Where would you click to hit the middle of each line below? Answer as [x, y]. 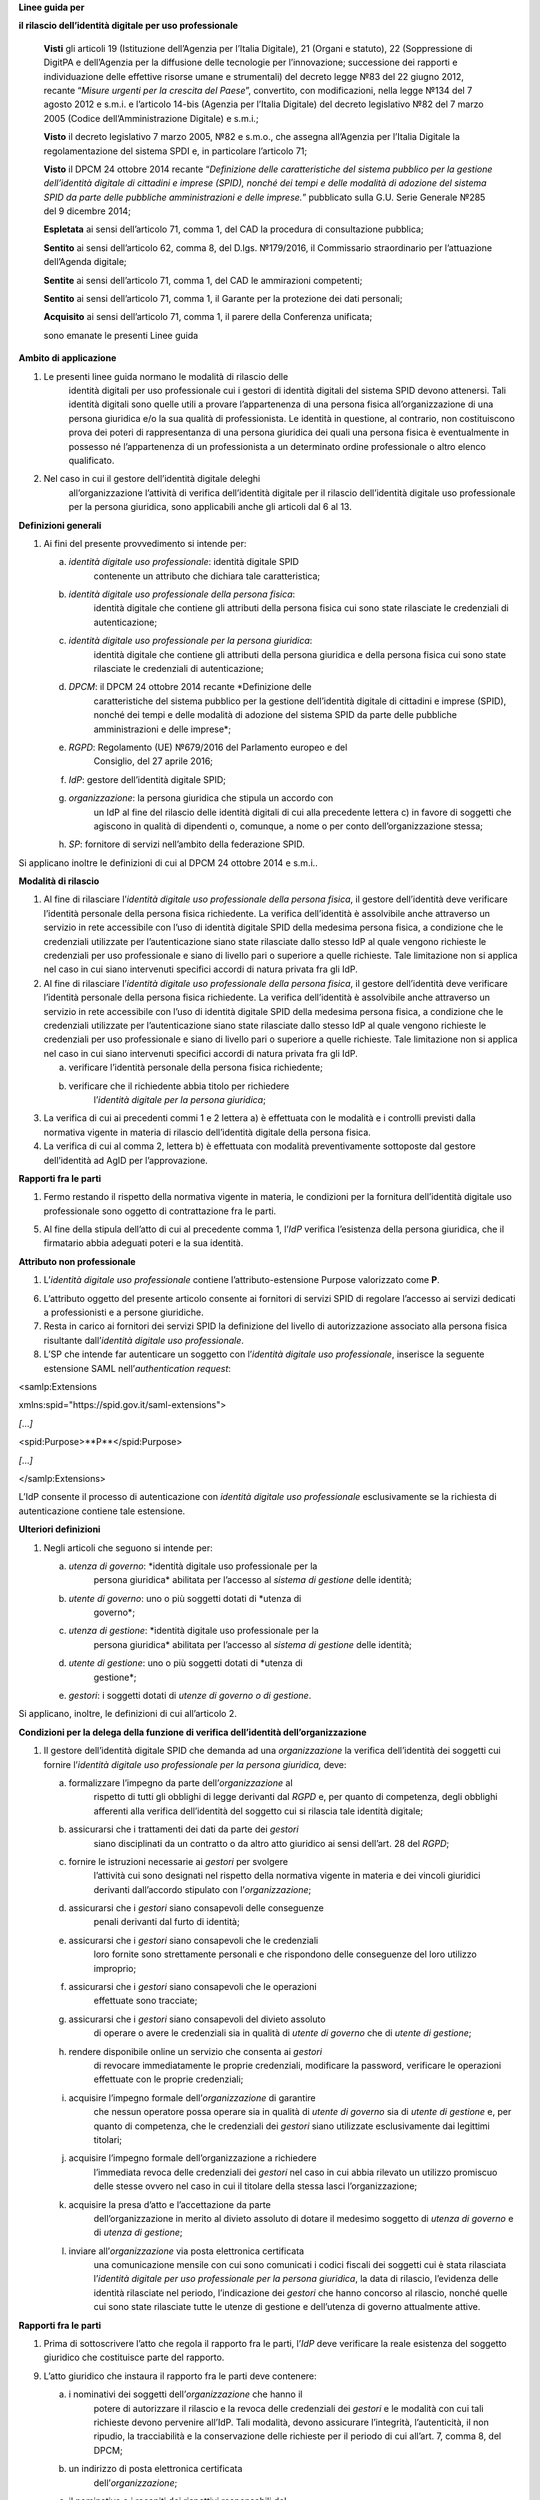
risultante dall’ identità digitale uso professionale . [143, 1340]
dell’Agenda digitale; [85, 262]
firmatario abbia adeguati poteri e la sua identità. [143, 1243]
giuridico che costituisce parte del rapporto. [134, 2357]
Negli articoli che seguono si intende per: [128, 1547]
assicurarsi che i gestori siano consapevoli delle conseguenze [196, 1908]
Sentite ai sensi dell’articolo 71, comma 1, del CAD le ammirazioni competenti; [203, 280]
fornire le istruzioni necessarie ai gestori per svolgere [178, 1861]
